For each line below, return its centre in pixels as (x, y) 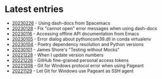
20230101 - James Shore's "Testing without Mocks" (66, 49)
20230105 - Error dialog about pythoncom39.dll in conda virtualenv (82, 39)
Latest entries (34, 9)
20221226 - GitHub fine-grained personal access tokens (70, 60)
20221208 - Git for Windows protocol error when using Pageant (78, 65)
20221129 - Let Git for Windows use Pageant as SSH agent (73, 70)
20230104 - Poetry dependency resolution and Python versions (78, 44)
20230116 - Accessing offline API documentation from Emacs (75, 33)
